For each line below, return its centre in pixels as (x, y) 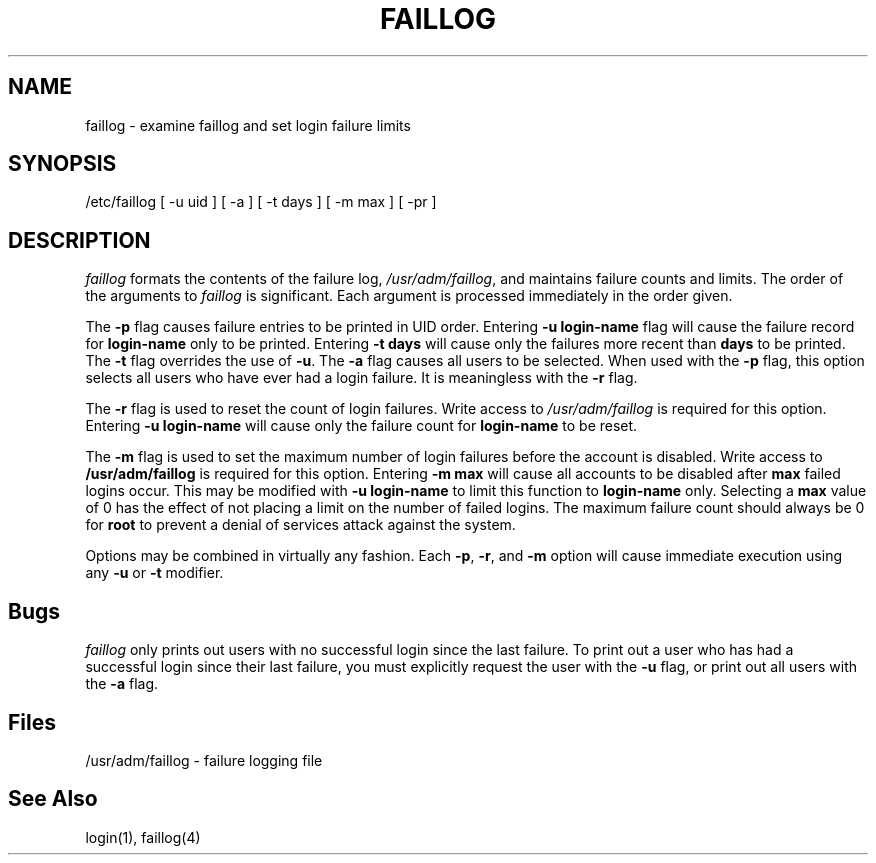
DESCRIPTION (79, 240)
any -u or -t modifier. (154, 573)
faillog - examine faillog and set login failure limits (248, 125)
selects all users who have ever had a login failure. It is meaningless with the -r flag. (361, 378)
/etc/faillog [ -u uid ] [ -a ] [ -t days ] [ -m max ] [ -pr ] (261, 202)
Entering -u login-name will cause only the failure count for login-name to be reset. (361, 426)
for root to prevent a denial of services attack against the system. (300, 525)
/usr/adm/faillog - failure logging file (204, 760)
